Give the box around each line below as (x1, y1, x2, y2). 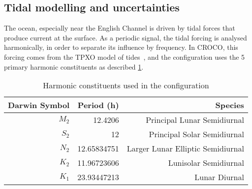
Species (215, 99, 244, 111)
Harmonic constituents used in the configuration (43, 79, 209, 91)
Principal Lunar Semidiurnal (146, 114, 244, 126)
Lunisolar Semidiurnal (168, 157, 244, 169)
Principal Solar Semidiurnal (149, 128, 244, 140)
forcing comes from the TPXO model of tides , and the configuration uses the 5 (4, 51, 245, 62)
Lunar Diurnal (194, 171, 244, 183)
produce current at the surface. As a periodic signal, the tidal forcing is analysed (4, 32, 247, 42)
